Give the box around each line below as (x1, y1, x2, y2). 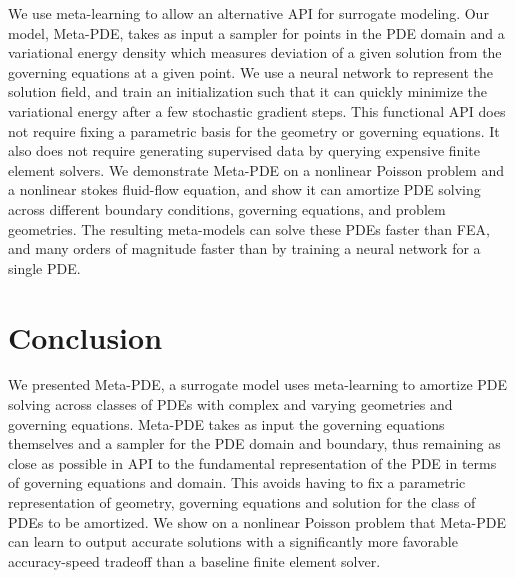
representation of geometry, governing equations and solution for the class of (8, 492, 476, 512)
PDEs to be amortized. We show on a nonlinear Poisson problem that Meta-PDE (8, 511, 507, 532)
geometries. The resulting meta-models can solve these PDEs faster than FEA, (8, 218, 490, 239)
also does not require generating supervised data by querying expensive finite (8, 140, 480, 161)
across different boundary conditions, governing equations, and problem (8, 198, 446, 219)
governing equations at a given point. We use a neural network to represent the (8, 61, 493, 82)
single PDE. (8, 257, 81, 278)
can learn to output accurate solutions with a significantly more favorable (8, 531, 458, 552)
